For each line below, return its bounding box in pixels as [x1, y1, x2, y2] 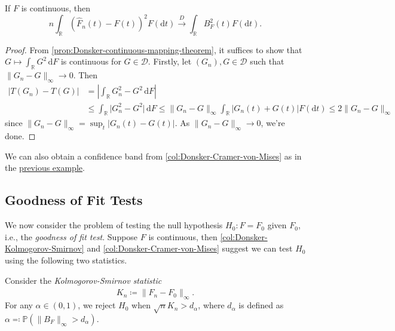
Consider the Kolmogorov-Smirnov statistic [5, 274, 162, 286]
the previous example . [5, 161, 85, 174]
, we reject [78, 299, 116, 311]
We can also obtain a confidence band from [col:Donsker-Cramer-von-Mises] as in [5, 149, 302, 162]
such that [250, 55, 284, 68]
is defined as [238, 299, 284, 311]
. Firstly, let [148, 55, 192, 68]
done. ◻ [5, 130, 36, 142]
